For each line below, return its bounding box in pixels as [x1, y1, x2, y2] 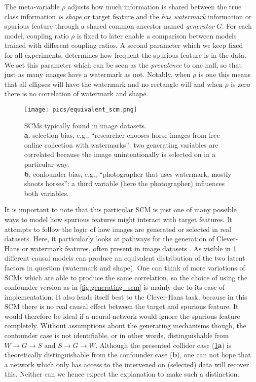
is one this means [198, 69, 251, 79]
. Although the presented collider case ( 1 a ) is [95, 340, 232, 350]
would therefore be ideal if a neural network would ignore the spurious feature [4, 310, 240, 321]
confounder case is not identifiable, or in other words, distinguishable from [4, 330, 229, 341]
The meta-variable [4, 1, 60, 11]
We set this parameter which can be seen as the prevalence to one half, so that [4, 59, 242, 70]
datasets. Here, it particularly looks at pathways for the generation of [4, 233, 215, 244]
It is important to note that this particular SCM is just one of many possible [4, 204, 237, 215]
